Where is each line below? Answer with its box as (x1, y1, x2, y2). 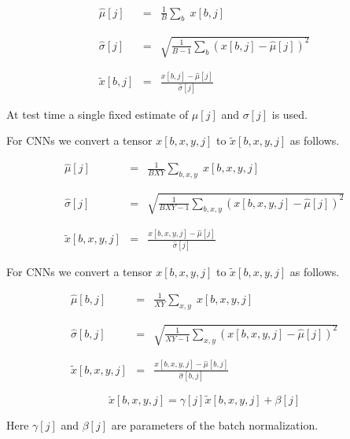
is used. (271, 105, 308, 122)
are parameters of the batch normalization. (111, 417, 319, 433)
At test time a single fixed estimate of (6, 105, 189, 122)
